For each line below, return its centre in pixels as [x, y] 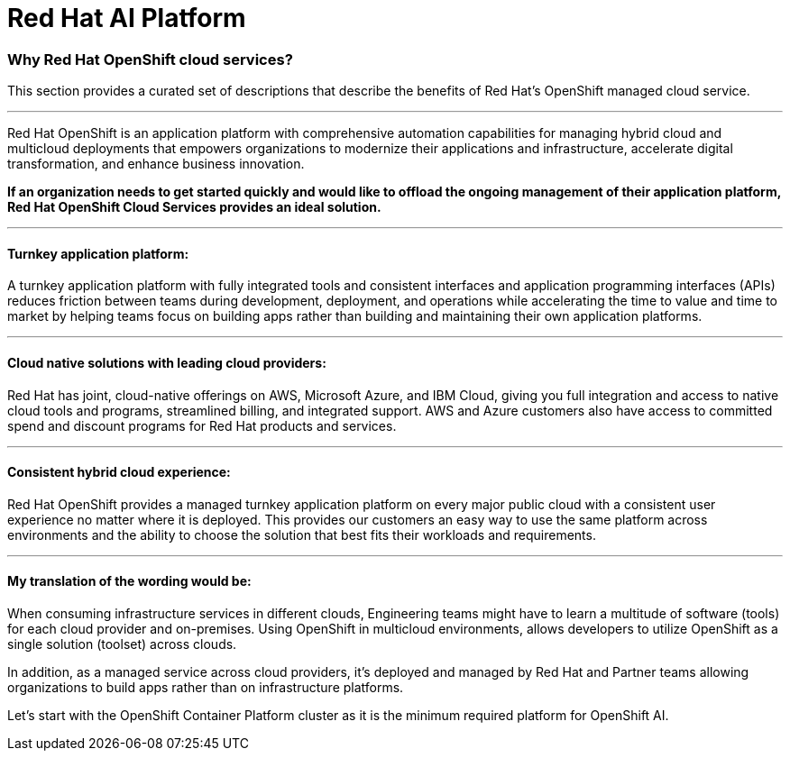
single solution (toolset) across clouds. [122, 644]
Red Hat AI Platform [127, 18]
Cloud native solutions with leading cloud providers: [167, 362]
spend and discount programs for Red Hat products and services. [202, 425]
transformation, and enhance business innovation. [156, 164]
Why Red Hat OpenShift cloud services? [150, 59]
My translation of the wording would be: [129, 581]
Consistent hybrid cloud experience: [119, 472]
